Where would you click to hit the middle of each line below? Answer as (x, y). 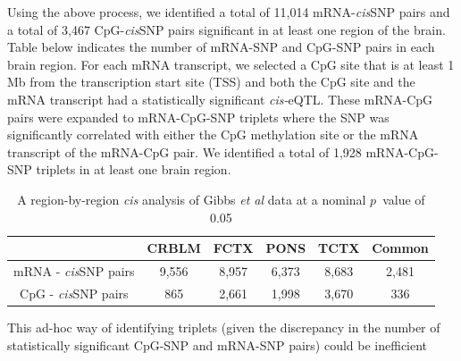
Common (400, 248)
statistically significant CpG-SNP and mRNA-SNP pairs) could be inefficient (218, 344)
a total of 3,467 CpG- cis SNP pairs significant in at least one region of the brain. (226, 29)
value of (404, 199)
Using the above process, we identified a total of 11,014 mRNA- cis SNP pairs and (229, 12)
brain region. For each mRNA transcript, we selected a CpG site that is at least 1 (231, 64)
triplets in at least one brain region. (134, 169)
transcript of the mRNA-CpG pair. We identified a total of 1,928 (184, 151)
